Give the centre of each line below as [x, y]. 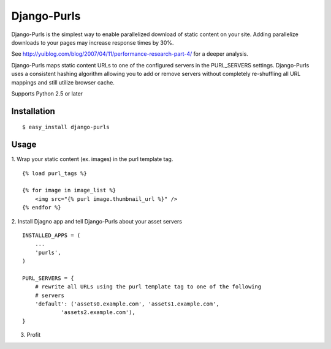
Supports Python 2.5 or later [47, 93]
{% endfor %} [42, 208]
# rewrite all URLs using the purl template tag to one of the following [148, 287]
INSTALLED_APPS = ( [51, 235]
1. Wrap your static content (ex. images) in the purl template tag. [92, 159]
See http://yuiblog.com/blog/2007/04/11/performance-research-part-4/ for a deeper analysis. [130, 54]
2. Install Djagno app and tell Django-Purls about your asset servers [97, 221]
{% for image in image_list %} [69, 190]
